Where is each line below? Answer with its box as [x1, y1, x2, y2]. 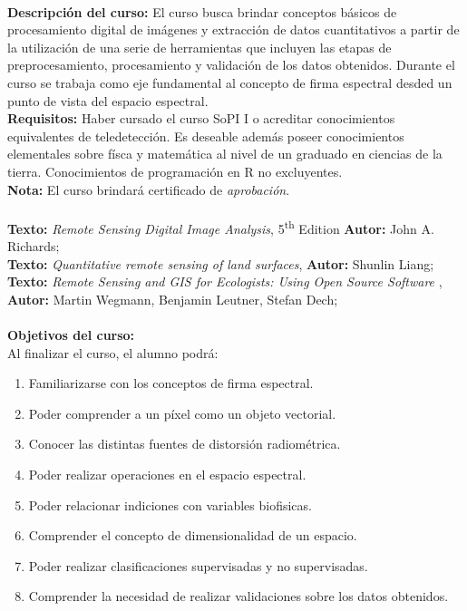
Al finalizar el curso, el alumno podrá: [7, 343, 219, 362]
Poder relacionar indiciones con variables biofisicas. [28, 495, 312, 514]
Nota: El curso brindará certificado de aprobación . [7, 179, 290, 199]
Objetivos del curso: [7, 325, 135, 344]
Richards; [7, 236, 60, 255]
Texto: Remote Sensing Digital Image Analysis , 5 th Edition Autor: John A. [7, 216, 434, 238]
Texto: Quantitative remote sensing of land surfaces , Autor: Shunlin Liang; [7, 254, 434, 273]
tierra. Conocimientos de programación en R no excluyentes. [7, 161, 343, 180]
